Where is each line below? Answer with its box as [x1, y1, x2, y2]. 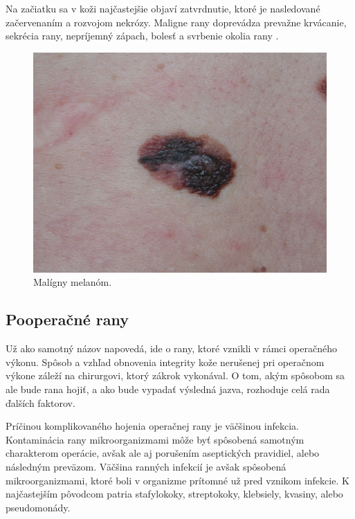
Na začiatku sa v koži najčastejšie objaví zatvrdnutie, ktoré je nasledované [6, 1, 320, 15]
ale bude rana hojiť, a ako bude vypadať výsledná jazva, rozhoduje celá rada [6, 381, 330, 396]
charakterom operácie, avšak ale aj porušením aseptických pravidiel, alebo [6, 446, 320, 460]
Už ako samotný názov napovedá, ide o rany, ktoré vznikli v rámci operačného [6, 341, 337, 356]
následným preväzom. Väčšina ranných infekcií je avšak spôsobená [6, 459, 286, 473]
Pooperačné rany [6, 309, 129, 330]
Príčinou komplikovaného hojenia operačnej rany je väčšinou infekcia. [6, 419, 299, 433]
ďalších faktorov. [6, 395, 75, 410]
